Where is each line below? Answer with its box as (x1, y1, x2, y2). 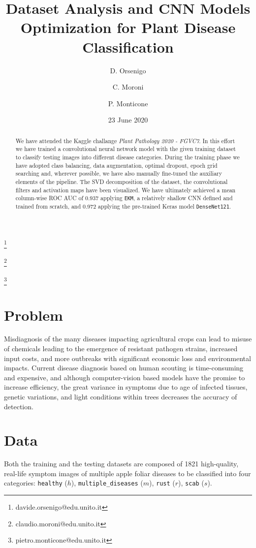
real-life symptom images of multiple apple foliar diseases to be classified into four (4, 468, 251, 478)
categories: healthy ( (4, 478, 67, 488)
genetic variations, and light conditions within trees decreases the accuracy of (4, 391, 237, 401)
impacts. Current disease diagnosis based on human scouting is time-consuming (4, 363, 244, 373)
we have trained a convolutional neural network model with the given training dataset (15, 145, 236, 153)
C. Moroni (112, 82, 144, 92)
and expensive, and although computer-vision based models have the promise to (4, 372, 245, 382)
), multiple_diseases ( (71, 478, 143, 488)
